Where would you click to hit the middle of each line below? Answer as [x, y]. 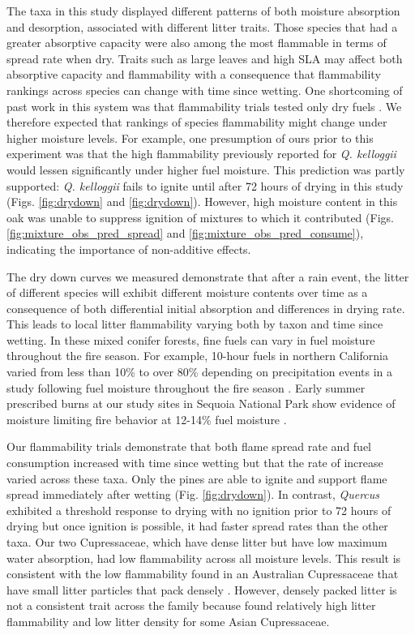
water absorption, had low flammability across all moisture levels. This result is [204, 558]
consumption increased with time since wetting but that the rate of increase [195, 463]
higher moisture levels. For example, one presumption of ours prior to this [190, 137]
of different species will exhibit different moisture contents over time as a [187, 292]
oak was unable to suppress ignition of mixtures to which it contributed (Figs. [200, 217]
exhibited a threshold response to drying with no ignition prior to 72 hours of [199, 510]
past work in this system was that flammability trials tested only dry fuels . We [204, 106]
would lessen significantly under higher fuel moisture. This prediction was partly [206, 169]
